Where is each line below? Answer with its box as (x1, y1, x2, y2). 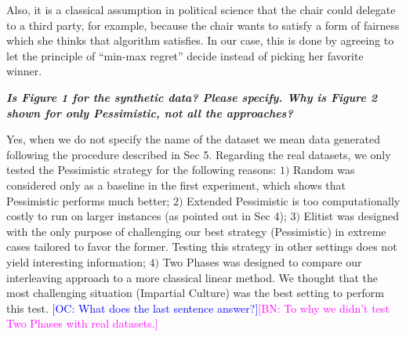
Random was (292, 161, 355, 178)
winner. (6, 63, 42, 79)
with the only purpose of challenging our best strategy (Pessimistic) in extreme (6, 223, 386, 239)
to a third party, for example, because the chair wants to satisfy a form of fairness (6, 16, 400, 33)
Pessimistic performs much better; (6, 192, 170, 208)
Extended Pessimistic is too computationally (187, 192, 401, 208)
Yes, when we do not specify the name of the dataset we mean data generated (6, 131, 380, 147)
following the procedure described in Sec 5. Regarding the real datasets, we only (6, 146, 391, 162)
